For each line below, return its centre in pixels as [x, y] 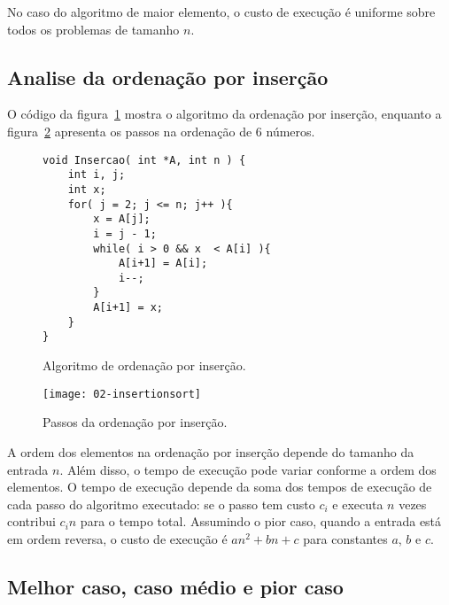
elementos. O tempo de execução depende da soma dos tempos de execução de [220, 487]
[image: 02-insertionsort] [122, 394]
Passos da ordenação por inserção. [135, 422]
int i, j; [97, 175]
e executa [358, 504]
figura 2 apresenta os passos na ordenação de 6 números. [161, 131]
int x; [87, 189]
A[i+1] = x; [128, 308]
